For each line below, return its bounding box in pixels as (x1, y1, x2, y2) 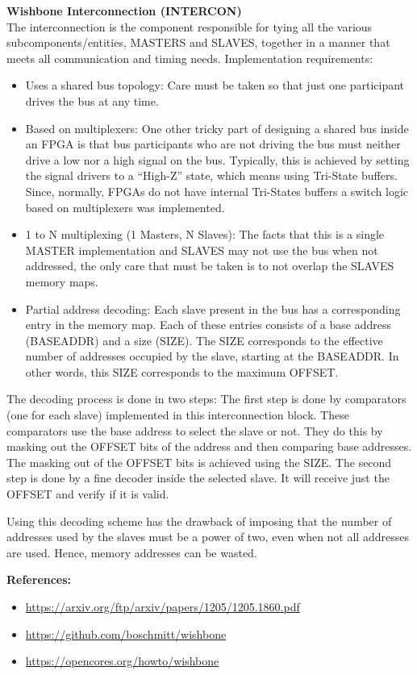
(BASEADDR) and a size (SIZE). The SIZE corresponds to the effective (25, 331, 383, 348)
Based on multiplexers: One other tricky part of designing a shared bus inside (25, 119, 409, 136)
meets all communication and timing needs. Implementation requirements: (6, 49, 373, 66)
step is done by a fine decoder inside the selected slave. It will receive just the (6, 469, 390, 486)
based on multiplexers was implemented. (25, 198, 225, 215)
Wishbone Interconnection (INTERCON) (6, 2, 242, 19)
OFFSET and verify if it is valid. (6, 485, 169, 502)
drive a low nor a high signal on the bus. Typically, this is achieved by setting (25, 151, 410, 168)
